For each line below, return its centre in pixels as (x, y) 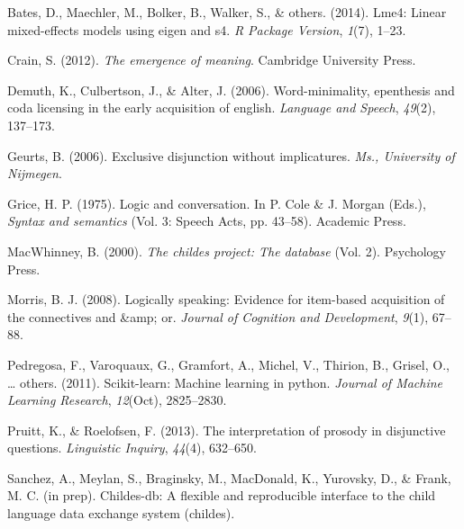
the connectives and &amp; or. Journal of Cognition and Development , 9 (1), (218, 316)
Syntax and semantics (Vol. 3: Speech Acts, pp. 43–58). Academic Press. (207, 221)
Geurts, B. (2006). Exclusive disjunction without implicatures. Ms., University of (231, 155)
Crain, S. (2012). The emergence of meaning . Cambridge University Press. (212, 60)
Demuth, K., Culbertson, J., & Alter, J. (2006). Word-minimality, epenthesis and (231, 90)
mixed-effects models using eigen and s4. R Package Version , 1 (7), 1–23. (207, 29)
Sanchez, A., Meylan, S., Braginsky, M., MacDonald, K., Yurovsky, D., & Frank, (229, 477)
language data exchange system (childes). (121, 513)
